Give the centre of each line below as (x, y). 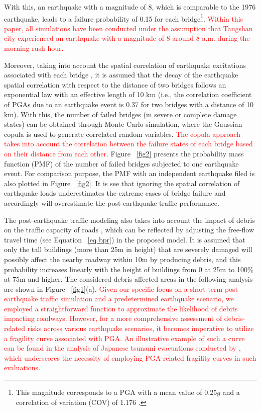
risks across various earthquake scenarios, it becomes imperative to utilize (141, 328)
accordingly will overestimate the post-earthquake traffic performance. (112, 202)
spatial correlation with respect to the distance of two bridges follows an (115, 84)
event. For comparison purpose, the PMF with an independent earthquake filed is (129, 173)
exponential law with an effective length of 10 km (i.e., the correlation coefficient (128, 94)
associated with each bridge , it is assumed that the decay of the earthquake (121, 75)
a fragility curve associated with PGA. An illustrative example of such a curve (124, 338)
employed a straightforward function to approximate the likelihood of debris (121, 308)
